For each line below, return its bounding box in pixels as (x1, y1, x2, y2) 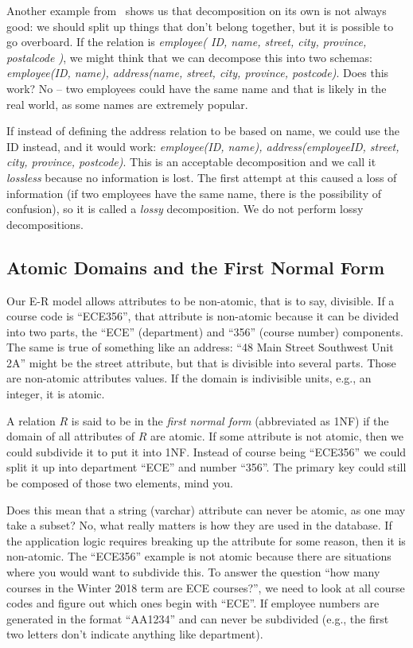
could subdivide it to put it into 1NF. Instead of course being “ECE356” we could (6, 443, 407, 460)
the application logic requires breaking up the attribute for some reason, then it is (6, 532, 406, 549)
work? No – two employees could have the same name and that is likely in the (6, 80, 387, 96)
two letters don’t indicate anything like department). (6, 626, 263, 642)
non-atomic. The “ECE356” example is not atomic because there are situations (6, 548, 392, 565)
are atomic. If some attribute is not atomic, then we (150, 428, 404, 444)
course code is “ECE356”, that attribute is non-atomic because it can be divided (6, 308, 399, 324)
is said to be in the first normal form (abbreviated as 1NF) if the (71, 412, 389, 429)
